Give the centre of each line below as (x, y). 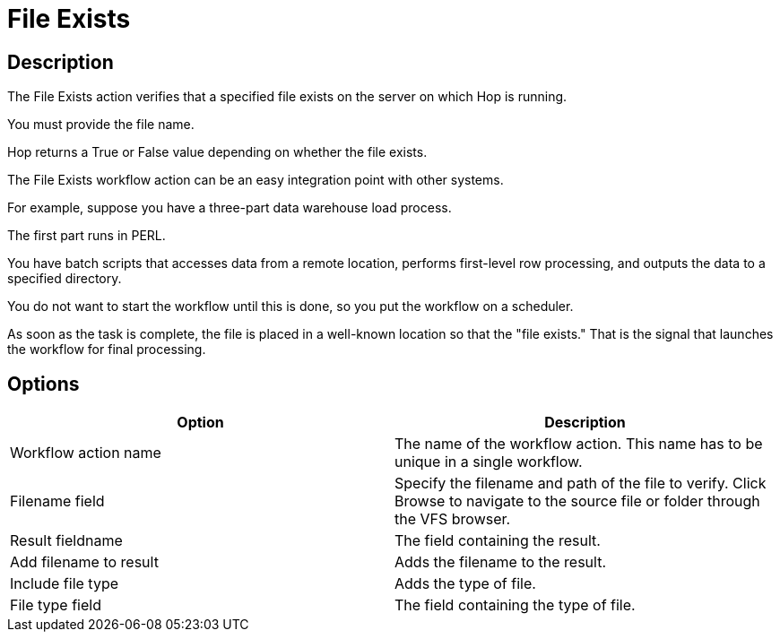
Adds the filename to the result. (501, 562)
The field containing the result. (498, 541)
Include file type (65, 584)
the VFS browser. (453, 519)
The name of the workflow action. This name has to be (579, 444)
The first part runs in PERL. (87, 236)
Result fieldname (66, 541)
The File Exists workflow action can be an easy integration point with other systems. (256, 180)
